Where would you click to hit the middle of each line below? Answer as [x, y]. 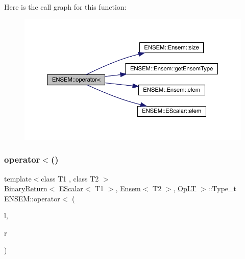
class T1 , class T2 [70, 178]
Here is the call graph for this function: [65, 7]
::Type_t [222, 188]
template [18, 178]
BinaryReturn [26, 188]
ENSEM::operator [32, 198]
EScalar [71, 188]
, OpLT [185, 188]
